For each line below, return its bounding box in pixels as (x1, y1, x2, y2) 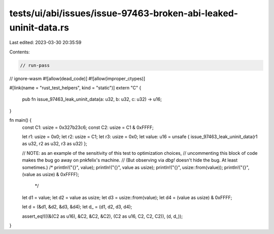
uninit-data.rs (9, 22, 70, 33)
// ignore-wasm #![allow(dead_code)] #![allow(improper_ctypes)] (9, 75, 146, 81)
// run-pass (20, 62, 50, 68)
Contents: (9, 49, 30, 55)
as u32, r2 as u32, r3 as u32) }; (22, 141, 87, 147)
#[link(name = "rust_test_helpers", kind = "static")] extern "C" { (9, 85, 142, 91)
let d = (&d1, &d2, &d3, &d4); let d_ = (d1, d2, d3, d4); (22, 204, 132, 210)
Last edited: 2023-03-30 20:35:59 (9, 40, 82, 46)
